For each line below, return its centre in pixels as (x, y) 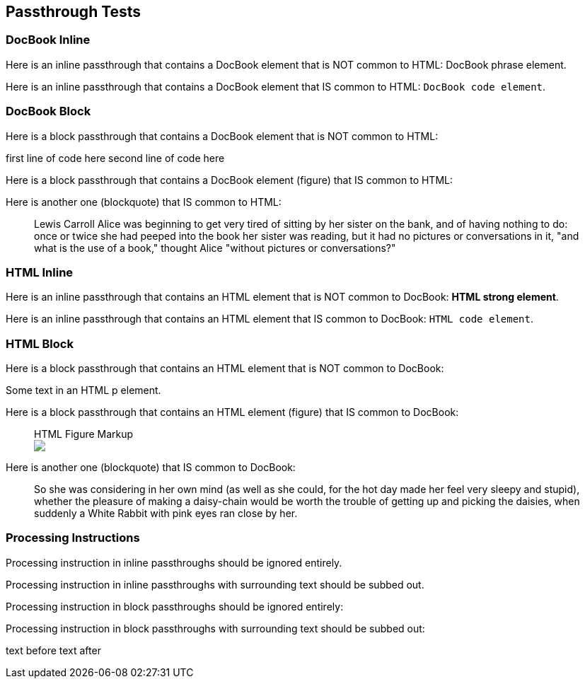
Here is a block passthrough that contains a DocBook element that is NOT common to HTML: (222, 136)
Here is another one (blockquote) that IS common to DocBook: (151, 468)
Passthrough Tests (74, 12)
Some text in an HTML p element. (83, 390)
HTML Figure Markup (84, 434)
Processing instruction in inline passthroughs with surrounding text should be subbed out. (215, 584)
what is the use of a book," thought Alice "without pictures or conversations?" (215, 248)
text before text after (53, 650)
